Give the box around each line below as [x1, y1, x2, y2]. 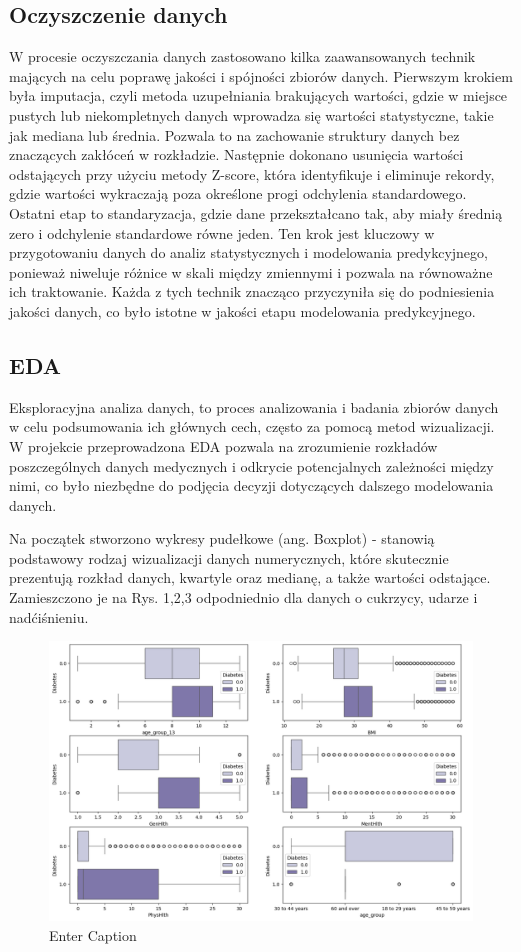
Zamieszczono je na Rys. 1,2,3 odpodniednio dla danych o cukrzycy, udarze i [9, 587, 478, 608]
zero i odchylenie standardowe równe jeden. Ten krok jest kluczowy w [9, 222, 435, 243]
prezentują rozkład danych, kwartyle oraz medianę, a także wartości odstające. [9, 567, 491, 588]
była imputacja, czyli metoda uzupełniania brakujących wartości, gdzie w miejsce [9, 85, 508, 106]
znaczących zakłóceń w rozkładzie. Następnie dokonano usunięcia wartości [9, 144, 464, 165]
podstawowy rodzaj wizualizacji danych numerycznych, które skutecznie [9, 547, 449, 568]
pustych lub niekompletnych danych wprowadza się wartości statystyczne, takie [9, 104, 494, 125]
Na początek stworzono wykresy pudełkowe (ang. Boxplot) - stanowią [9, 528, 435, 549]
